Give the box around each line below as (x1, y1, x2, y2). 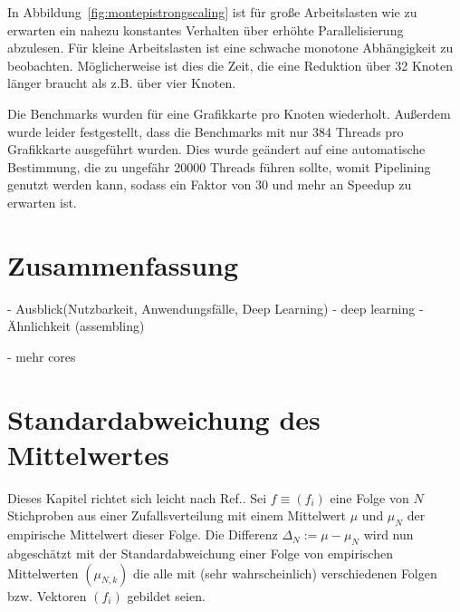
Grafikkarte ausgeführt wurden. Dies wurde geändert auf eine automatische (7, 140, 426, 159)
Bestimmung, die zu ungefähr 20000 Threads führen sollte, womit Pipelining (7, 157, 431, 176)
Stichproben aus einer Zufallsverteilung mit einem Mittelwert (7, 506, 347, 525)
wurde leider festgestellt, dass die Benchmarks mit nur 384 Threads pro (7, 121, 404, 141)
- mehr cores (7, 346, 76, 365)
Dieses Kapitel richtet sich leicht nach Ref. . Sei (7, 488, 267, 507)
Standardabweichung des (7, 400, 321, 437)
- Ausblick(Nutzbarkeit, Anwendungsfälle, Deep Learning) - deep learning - (7, 298, 424, 317)
